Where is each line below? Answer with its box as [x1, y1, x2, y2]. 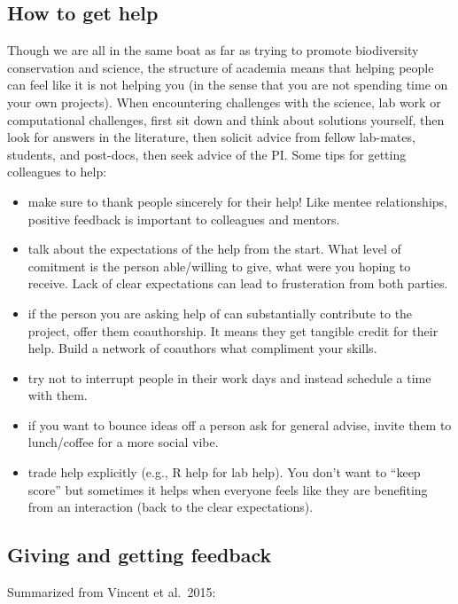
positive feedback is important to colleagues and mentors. [27, 209, 340, 228]
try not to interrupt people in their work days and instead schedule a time [27, 368, 431, 387]
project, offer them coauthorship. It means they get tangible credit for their [27, 321, 439, 340]
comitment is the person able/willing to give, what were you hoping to [27, 256, 411, 275]
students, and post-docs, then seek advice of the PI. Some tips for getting [7, 145, 407, 163]
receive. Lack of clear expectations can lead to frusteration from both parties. [27, 274, 448, 293]
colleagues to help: [7, 162, 107, 181]
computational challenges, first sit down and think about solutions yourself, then [7, 110, 445, 129]
